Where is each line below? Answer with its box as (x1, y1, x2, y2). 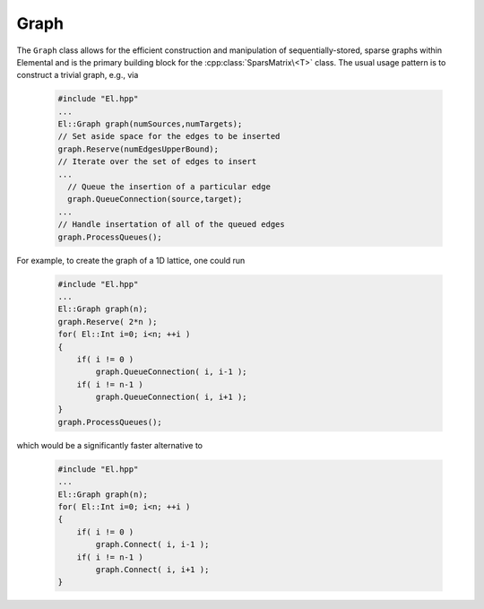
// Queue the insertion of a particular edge (67, 182, 271, 192)
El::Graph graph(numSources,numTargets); (57, 119, 243, 129)
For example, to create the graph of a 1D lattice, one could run (16, 255, 246, 265)
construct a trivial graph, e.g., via (16, 70, 139, 81)
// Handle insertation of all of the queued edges (57, 220, 286, 230)
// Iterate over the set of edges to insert (57, 157, 257, 167)
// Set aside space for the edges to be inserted (57, 131, 281, 142)
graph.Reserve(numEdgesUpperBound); (57, 144, 220, 154)
